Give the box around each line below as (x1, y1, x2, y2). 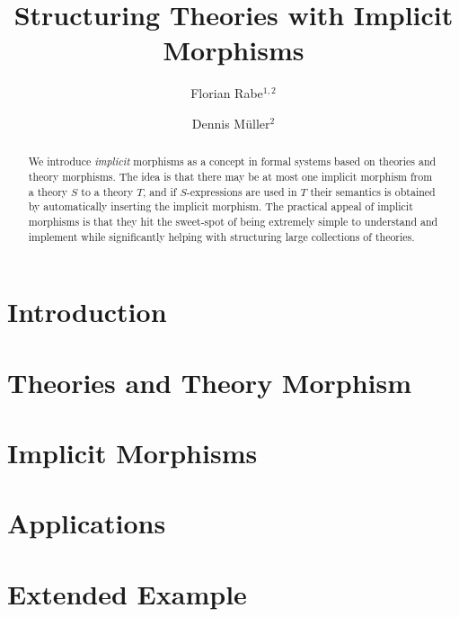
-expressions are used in (186, 183, 297, 199)
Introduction (7, 293, 167, 330)
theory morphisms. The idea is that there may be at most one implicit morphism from (28, 168, 433, 183)
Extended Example (7, 575, 247, 612)
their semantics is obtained (310, 183, 436, 199)
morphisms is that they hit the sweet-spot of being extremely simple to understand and (28, 213, 438, 228)
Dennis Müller (191, 113, 270, 132)
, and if (143, 183, 177, 199)
